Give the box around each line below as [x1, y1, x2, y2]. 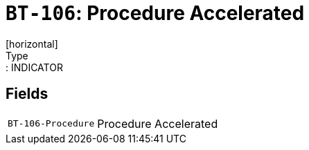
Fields [6, 85, 48, 103]
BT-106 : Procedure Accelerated [6, 1, 305, 25]
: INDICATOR [6, 61, 63, 73]
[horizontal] [6, 37, 58, 50]
